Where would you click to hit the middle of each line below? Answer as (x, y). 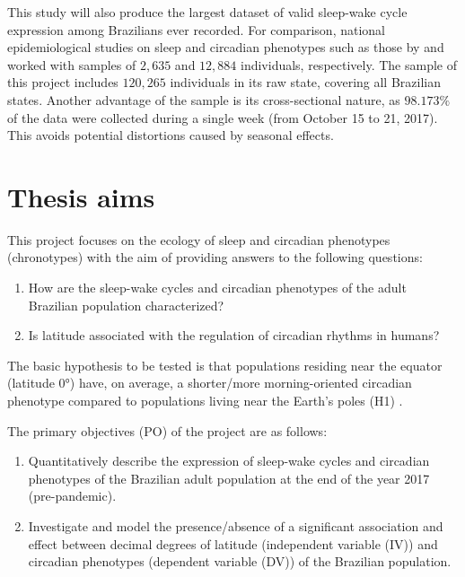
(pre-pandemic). (72, 496)
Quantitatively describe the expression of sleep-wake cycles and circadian (229, 461)
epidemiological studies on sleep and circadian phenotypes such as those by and (226, 47)
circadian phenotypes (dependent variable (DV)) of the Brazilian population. (240, 561)
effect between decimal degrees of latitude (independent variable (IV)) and (233, 543)
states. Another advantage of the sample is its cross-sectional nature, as (204, 99)
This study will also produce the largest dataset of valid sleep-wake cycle (207, 12)
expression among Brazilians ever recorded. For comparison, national (196, 29)
